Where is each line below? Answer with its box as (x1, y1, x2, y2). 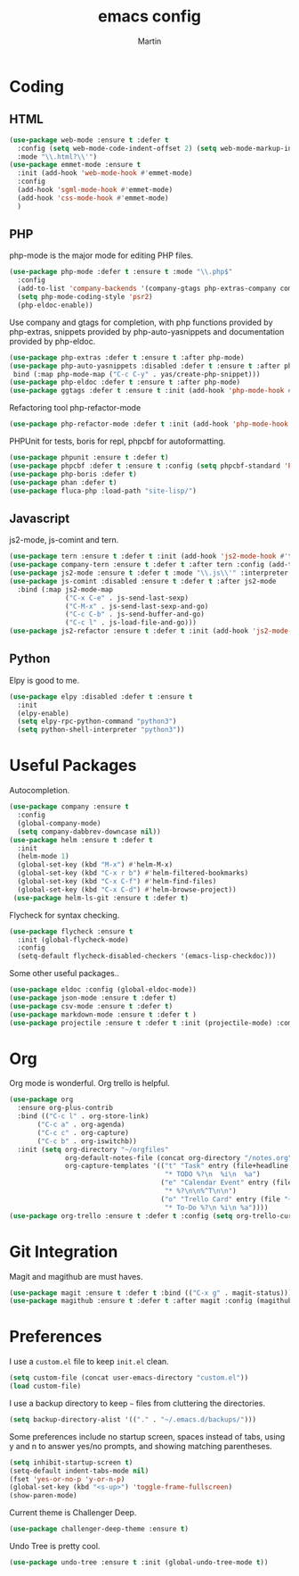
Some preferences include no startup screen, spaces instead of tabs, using (9, 1431, 286, 1442)
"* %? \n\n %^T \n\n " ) (164, 1187, 238, 1196)
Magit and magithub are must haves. (9, 1271, 143, 1282)
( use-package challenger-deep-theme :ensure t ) (9, 1524, 190, 1534)
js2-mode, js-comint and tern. (9, 535, 119, 545)
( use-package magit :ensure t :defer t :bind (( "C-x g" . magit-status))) (9, 1288, 293, 1298)
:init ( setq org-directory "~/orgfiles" (17, 1145, 169, 1154)
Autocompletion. (9, 785, 70, 796)
